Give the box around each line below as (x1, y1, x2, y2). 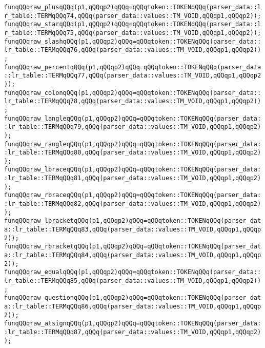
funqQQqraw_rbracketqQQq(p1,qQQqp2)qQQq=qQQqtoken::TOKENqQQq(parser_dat (4, 243, 261, 250)
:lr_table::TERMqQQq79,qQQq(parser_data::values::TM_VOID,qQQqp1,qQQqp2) (4, 123, 261, 131)
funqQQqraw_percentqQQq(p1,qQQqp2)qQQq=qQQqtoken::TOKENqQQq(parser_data (4, 63, 261, 71)
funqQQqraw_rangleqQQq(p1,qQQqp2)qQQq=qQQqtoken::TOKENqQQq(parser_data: (4, 140, 261, 148)
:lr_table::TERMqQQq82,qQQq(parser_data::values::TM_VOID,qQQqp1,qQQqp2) (4, 200, 261, 208)
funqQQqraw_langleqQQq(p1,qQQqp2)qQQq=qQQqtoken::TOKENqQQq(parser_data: (4, 114, 261, 122)
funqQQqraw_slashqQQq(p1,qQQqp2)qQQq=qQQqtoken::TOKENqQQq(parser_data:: (4, 37, 261, 45)
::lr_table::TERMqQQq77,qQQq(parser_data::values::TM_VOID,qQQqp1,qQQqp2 (4, 72, 261, 80)
